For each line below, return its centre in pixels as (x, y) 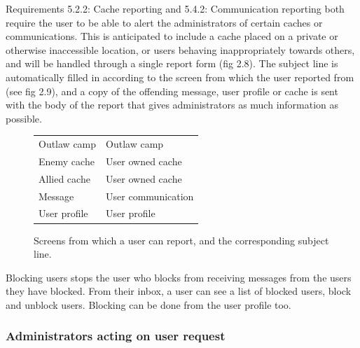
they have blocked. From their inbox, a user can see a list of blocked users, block (179, 291)
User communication (150, 196)
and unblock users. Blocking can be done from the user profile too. (148, 304)
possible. (24, 118)
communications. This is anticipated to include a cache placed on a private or (172, 36)
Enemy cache (67, 161)
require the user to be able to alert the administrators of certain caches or (164, 22)
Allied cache (64, 178)
